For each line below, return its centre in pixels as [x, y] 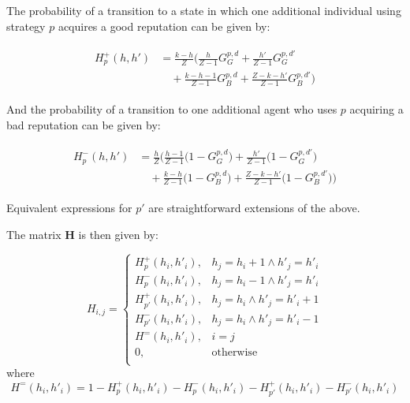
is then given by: [118, 234]
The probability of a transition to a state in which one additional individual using [204, 10]
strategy [26, 26]
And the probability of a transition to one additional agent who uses [172, 109]
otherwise [235, 353]
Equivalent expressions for [69, 208]
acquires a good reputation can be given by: [164, 26]
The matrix [34, 234]
